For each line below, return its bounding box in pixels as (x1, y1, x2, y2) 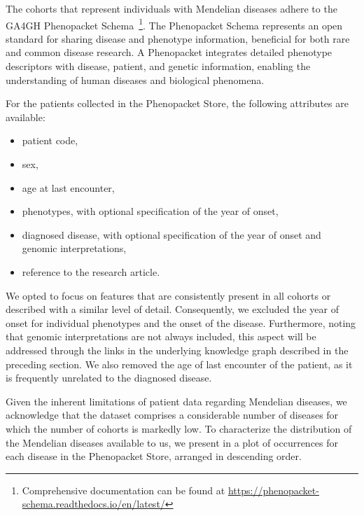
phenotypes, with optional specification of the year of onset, (22, 204, 279, 218)
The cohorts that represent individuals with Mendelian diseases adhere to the (6, 1, 337, 15)
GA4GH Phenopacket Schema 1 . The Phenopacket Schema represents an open (6, 15, 343, 32)
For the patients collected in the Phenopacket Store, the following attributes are (6, 96, 349, 111)
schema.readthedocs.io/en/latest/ (22, 496, 165, 511)
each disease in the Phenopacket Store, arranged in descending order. (6, 449, 302, 463)
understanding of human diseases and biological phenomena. (6, 72, 265, 87)
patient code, (22, 133, 78, 148)
